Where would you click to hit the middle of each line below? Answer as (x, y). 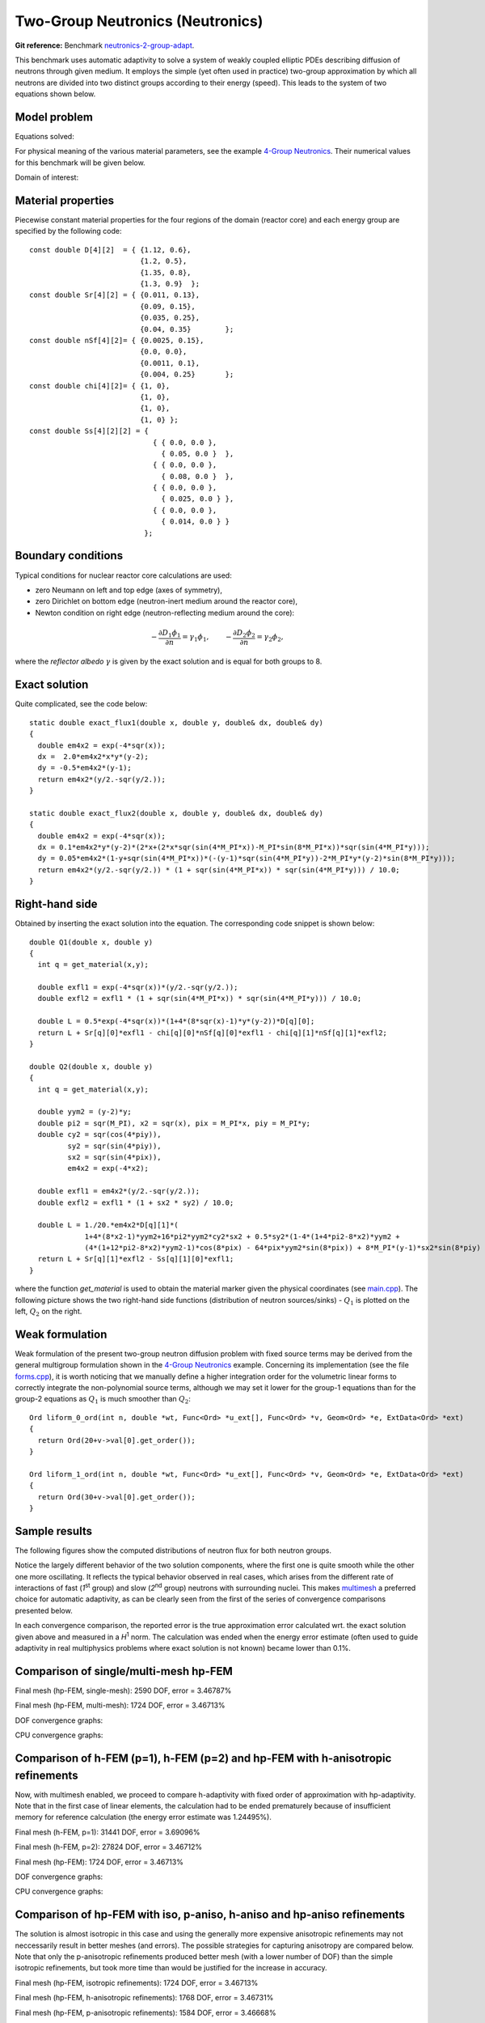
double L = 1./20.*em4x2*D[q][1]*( (108, 1225)
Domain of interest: (47, 177)
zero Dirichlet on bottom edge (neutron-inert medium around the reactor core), (167, 601)
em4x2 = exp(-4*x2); (108, 1168)
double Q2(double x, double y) (91, 1067)
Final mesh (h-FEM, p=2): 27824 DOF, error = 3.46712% (108, 1847)
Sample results (54, 1531)
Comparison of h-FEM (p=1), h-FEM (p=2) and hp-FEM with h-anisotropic (203, 1758)
